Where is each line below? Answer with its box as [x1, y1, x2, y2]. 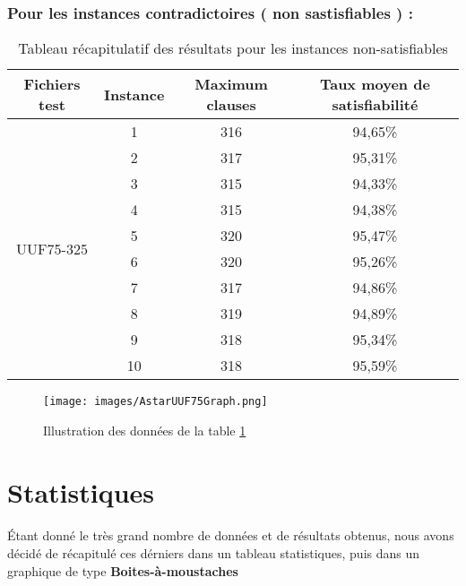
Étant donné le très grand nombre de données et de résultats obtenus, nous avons [7, 526, 454, 545]
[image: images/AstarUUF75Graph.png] [43, 395, 268, 409]
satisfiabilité [332, 94, 419, 116]
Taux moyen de [319, 73, 430, 95]
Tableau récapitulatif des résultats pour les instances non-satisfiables [18, 38, 448, 59]
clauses [206, 94, 256, 116]
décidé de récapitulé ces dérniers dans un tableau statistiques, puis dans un [7, 544, 420, 563]
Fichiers [23, 73, 81, 95]
